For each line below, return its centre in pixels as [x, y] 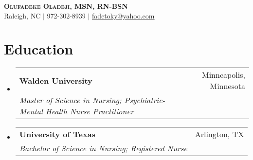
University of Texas [57, 134]
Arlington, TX [219, 134]
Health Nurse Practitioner [90, 111]
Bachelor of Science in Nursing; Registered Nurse [103, 148]
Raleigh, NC [22, 15]
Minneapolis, [223, 75]
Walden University [56, 80]
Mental [31, 111]
